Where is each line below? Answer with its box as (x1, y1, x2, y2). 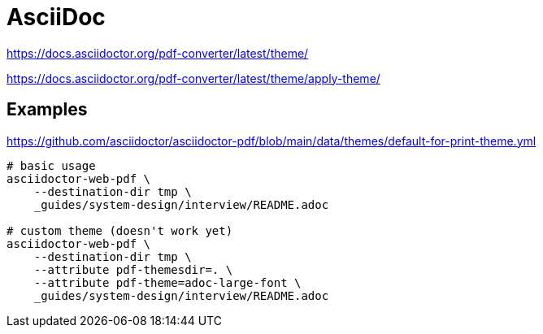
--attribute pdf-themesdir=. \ (33, 262, 233, 276)
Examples (7, 99, 88, 120)
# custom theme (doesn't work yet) (7, 223, 233, 237)
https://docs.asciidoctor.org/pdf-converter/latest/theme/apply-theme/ (7, 71, 380, 85)
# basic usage (7, 158, 96, 172)
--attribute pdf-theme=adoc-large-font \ (33, 275, 302, 289)
